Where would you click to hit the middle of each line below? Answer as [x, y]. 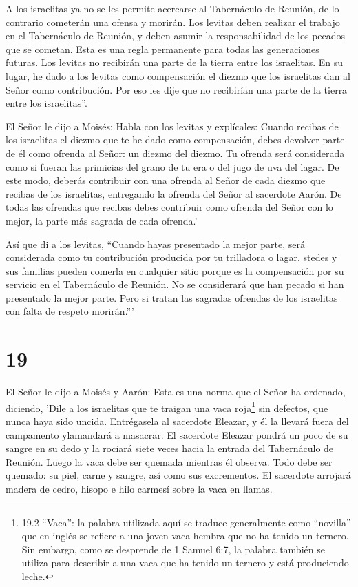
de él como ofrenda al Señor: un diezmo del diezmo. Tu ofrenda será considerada [175, 153]
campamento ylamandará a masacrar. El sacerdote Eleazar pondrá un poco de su [177, 434]
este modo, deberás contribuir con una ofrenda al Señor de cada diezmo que [166, 180]
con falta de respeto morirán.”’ [70, 311]
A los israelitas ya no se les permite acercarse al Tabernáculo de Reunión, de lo [172, 8]
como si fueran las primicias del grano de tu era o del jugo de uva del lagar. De [172, 166]
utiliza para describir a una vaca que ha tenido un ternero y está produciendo [185, 563]
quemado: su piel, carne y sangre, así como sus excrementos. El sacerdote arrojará [178, 475]
